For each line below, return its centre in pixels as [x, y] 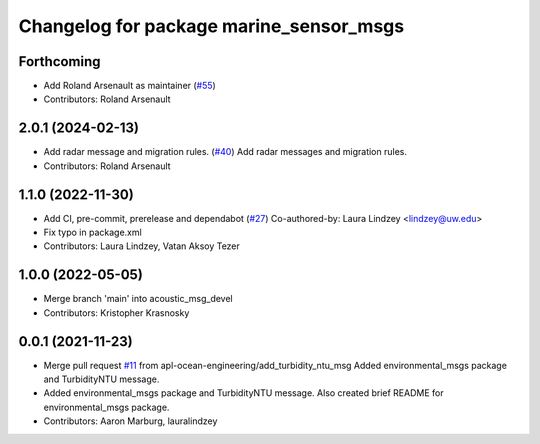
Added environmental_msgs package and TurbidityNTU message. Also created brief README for [243, 393]
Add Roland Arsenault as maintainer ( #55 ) [130, 86]
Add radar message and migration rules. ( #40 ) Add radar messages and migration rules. [225, 152]
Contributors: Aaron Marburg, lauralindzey [130, 421]
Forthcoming [59, 61]
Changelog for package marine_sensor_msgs [211, 26]
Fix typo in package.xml [92, 232]
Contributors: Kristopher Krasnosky [116, 312]
